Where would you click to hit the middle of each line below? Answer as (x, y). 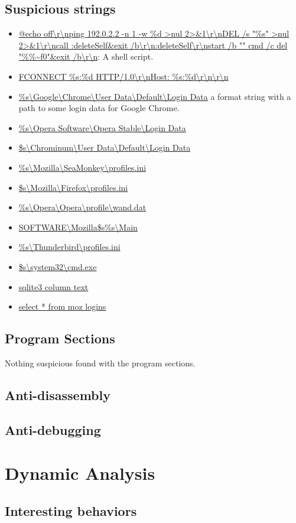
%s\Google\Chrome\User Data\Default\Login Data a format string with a (155, 96)
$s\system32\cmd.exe (58, 266)
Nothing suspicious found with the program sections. (100, 363)
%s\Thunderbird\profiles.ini (69, 247)
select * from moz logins (62, 306)
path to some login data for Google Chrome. (99, 108)
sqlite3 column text (53, 286)
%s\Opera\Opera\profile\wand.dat (82, 207)
